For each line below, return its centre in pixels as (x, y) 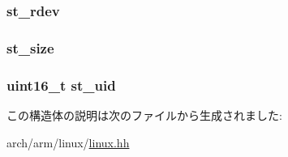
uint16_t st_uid (61, 85)
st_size (30, 47)
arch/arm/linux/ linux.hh (68, 142)
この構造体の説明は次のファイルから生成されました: (144, 115)
